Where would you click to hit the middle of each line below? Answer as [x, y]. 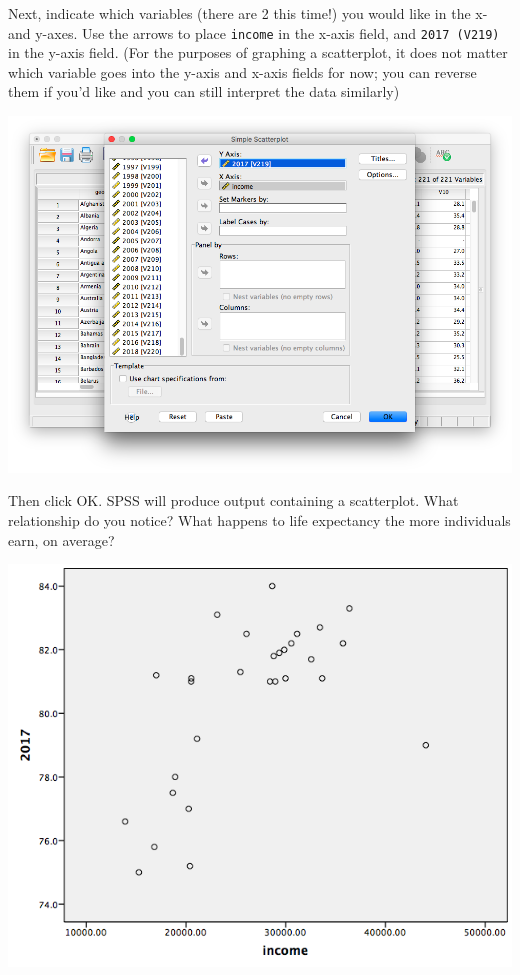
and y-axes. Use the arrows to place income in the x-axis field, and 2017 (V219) [254, 32]
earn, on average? [61, 539]
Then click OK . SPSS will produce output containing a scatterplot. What [233, 500]
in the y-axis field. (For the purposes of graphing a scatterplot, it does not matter [258, 52]
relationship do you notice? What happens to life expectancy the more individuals [259, 520]
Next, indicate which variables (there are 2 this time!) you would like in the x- [248, 13]
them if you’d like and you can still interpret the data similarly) [204, 91]
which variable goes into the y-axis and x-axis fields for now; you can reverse [242, 71]
